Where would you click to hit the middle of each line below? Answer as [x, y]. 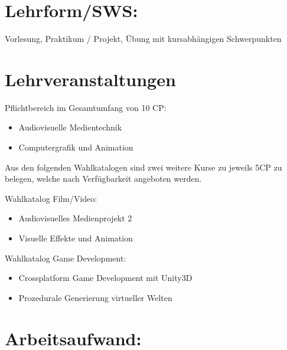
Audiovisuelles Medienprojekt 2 [75, 218]
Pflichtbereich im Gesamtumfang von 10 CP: [86, 107]
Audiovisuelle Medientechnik [70, 127]
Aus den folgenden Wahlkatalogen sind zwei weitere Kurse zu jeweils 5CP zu [143, 167]
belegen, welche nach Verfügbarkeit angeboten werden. [103, 179]
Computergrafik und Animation [76, 147]
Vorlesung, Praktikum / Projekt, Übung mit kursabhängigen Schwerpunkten [143, 39]
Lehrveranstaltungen [90, 79]
